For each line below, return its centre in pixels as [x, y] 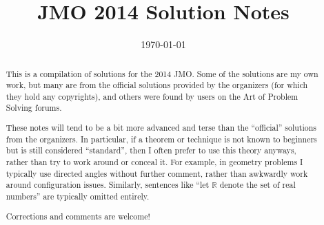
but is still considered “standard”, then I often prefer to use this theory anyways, [151, 150]
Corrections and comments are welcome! [78, 216]
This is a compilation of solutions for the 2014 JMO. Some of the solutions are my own [162, 73]
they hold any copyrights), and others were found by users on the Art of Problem [152, 96]
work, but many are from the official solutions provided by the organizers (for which [157, 85]
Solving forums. [34, 108]
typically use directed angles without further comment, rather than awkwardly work [157, 173]
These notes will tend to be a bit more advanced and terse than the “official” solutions [161, 128]
